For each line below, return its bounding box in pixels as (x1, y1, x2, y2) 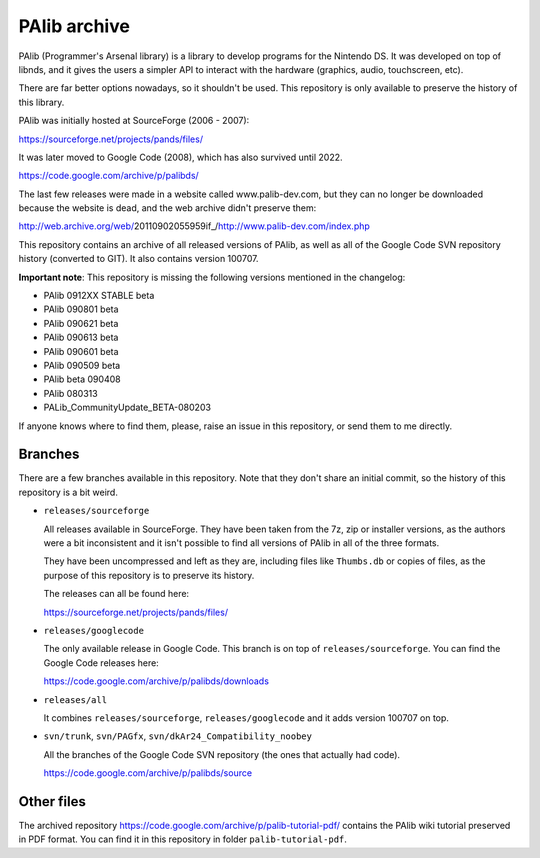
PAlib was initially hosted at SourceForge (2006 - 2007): (18, 115, 250, 127)
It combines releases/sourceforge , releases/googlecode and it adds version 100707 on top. (43, 711, 450, 724)
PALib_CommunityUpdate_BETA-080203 (43, 401, 212, 414)
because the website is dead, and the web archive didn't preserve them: (18, 202, 317, 214)
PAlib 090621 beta (43, 317, 119, 329)
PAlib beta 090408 (43, 373, 121, 385)
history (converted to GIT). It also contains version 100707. (18, 253, 259, 265)
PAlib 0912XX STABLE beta (43, 290, 155, 302)
